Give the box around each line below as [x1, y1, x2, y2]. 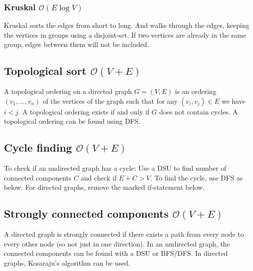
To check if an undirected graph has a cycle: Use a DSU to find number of [4, 163, 227, 173]
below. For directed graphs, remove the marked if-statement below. [4, 182, 205, 192]
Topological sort [4, 63, 87, 78]
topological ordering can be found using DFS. [4, 116, 140, 126]
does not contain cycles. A [159, 106, 238, 116]
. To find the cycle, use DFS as [150, 172, 243, 182]
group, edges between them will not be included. [4, 39, 149, 49]
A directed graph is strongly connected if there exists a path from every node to [4, 229, 244, 239]
